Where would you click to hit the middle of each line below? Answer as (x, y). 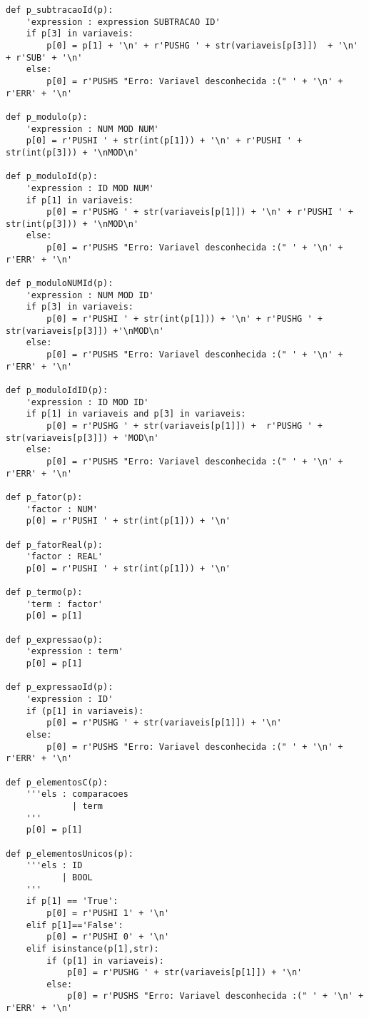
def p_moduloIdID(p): (57, 390)
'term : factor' (65, 604)
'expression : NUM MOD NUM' (92, 129)
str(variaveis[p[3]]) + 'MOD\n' (82, 438)
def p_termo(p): (44, 592)
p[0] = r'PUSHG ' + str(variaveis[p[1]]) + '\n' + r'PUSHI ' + (200, 212)
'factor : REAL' (65, 557)
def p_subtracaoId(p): (60, 10)
